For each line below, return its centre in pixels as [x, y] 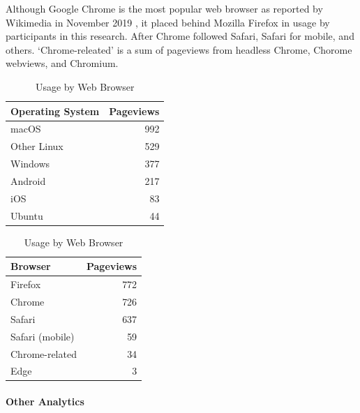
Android [28, 180]
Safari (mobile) [43, 336]
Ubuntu [27, 215]
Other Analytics [45, 401]
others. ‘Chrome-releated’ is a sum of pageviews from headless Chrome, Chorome [179, 49]
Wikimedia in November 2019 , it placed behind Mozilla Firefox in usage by [168, 22]
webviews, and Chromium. [62, 63]
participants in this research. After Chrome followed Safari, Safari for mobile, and [180, 36]
